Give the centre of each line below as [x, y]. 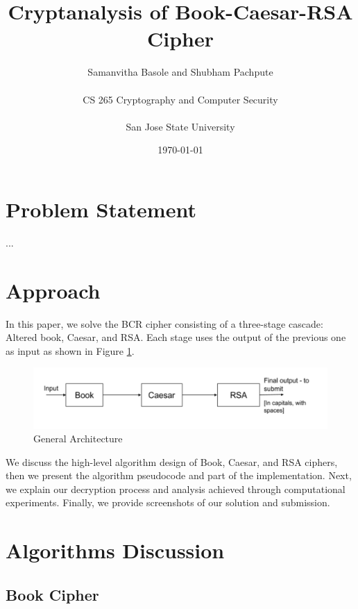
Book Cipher [52, 594]
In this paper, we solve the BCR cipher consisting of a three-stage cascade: [164, 323]
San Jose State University [180, 126]
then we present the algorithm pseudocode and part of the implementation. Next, [179, 475]
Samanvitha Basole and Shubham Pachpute [180, 72]
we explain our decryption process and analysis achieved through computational [176, 489]
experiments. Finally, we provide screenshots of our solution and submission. [168, 502]
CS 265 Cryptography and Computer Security [180, 99]
